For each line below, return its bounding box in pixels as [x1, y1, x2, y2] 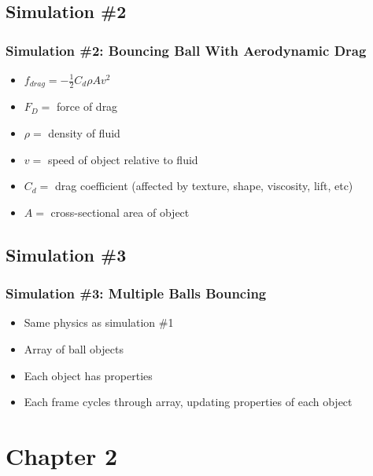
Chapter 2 [6, 439, 118, 471]
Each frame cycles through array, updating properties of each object [24, 394, 353, 410]
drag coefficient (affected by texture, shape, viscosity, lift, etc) [55, 178, 353, 194]
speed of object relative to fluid [47, 151, 198, 167]
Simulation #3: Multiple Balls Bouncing [6, 284, 267, 303]
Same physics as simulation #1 [24, 314, 174, 331]
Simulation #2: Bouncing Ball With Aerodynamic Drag [6, 40, 367, 60]
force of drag [57, 98, 118, 115]
